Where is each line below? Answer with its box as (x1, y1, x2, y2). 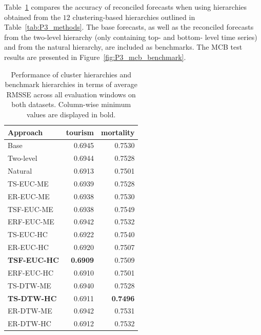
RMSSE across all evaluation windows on (6, 89, 136, 99)
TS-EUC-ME (8, 178, 49, 189)
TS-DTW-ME (8, 280, 51, 290)
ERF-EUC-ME (8, 216, 54, 227)
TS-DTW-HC (8, 292, 57, 303)
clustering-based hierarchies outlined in (72, 11, 195, 22)
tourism (66, 127, 94, 137)
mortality (101, 127, 135, 137)
